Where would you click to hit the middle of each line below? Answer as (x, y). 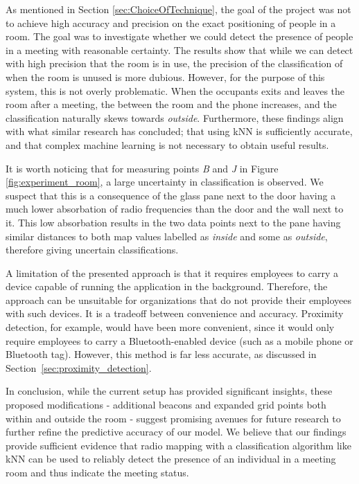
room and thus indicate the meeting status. (97, 472)
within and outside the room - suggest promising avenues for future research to (173, 418)
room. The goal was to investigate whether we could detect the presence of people (179, 36)
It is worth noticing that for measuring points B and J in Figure (142, 168)
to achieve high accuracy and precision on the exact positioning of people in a (171, 23)
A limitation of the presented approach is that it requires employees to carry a (172, 272)
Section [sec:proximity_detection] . (79, 367)
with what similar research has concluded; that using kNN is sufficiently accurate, (179, 131)
